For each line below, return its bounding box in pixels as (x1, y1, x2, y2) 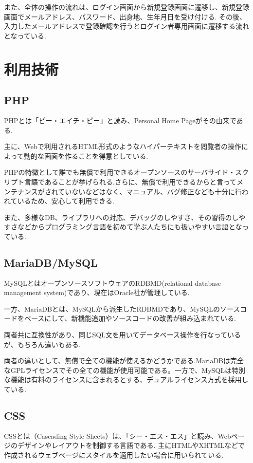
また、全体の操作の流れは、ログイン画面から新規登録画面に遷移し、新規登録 (4, 2, 249, 12)
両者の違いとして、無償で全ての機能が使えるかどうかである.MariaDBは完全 (4, 355, 244, 366)
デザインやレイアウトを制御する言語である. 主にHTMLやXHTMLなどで (17, 440, 245, 450)
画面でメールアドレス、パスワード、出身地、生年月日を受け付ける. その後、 (4, 11, 246, 21)
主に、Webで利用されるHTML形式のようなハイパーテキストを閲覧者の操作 (4, 141, 242, 151)
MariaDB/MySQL (4, 255, 98, 270)
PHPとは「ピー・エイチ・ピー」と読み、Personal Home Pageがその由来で (4, 115, 236, 125)
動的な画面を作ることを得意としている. (23, 150, 148, 161)
